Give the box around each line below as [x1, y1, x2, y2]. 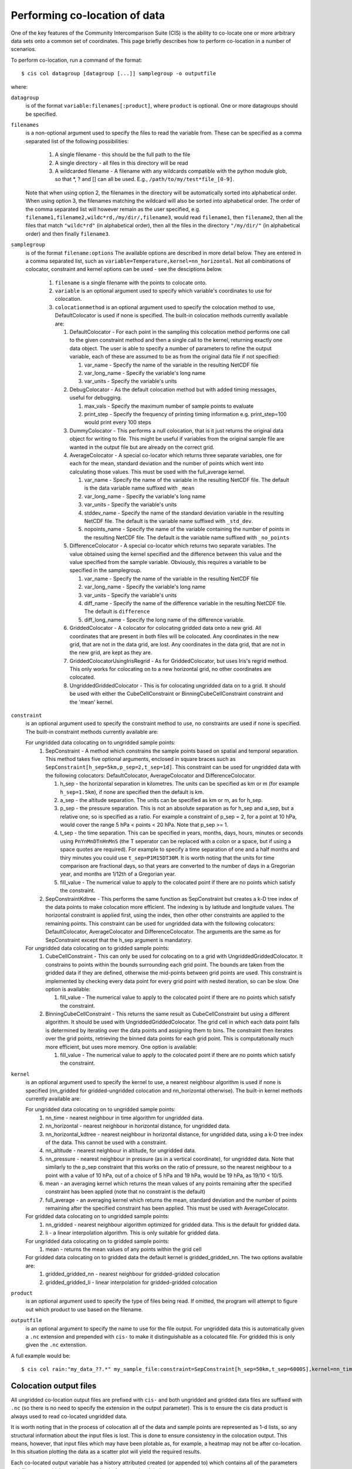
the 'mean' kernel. [69, 698, 114, 705]
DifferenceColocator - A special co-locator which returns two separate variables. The [69, 542, 276, 549]
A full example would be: [11, 1352, 70, 1359]
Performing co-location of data [11, 9, 165, 22]
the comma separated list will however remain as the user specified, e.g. [25, 206, 201, 213]
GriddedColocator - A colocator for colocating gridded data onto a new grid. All [69, 625, 262, 632]
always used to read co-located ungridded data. [11, 1413, 127, 1420]
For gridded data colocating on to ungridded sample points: [25, 1213, 170, 1220]
